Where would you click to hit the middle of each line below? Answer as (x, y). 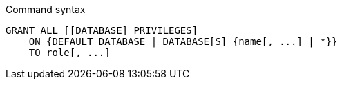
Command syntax (46, 9)
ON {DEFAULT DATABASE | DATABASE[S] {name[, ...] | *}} (183, 41)
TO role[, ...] (69, 53)
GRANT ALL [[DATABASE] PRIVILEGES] (102, 30)
